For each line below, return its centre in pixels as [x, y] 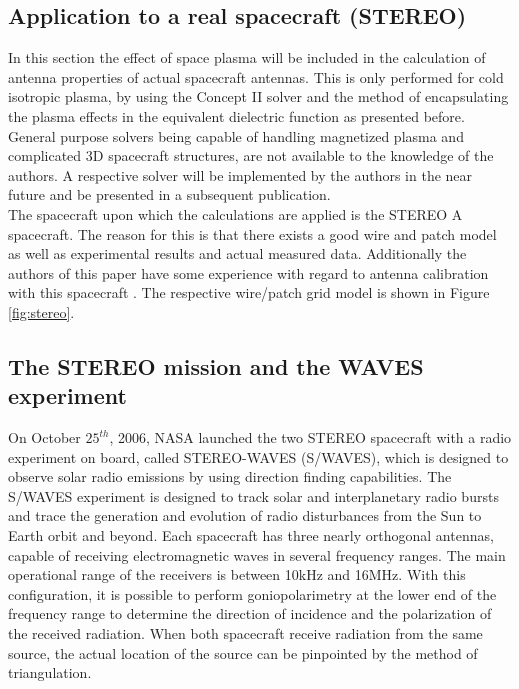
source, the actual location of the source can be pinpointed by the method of [243, 652]
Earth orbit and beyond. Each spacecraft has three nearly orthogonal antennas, [251, 535]
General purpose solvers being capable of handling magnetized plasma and [236, 135]
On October [44, 437]
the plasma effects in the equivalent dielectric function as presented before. [236, 115]
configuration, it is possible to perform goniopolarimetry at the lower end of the [252, 593]
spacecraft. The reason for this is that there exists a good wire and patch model [252, 233]
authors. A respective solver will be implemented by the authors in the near [240, 174]
